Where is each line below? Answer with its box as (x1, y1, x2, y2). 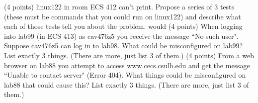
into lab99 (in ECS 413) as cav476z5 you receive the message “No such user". (4, 30, 239, 41)
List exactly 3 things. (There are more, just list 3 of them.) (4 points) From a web (4, 50, 254, 60)
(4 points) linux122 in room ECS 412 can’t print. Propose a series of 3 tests (4, 1, 235, 11)
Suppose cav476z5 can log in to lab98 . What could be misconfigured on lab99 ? (4, 40, 243, 51)
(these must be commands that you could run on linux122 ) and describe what (4, 11, 241, 21)
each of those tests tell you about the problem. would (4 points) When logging (4, 21, 243, 31)
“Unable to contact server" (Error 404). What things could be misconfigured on (4, 70, 246, 80)
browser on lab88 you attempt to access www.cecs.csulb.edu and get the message (4, 60, 250, 70)
